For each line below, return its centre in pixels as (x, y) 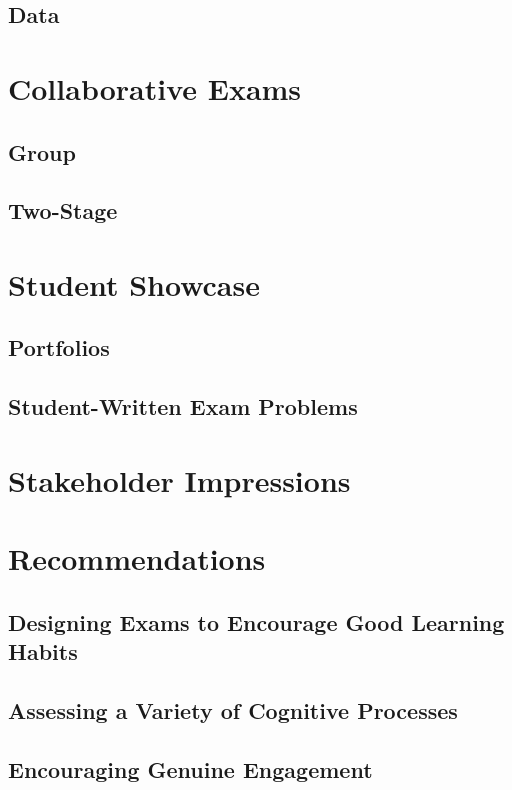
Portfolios (59, 347)
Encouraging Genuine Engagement (190, 768)
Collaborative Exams (155, 87)
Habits (43, 651)
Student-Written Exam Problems (183, 406)
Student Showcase (134, 283)
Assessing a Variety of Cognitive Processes (233, 709)
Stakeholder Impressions (179, 479)
